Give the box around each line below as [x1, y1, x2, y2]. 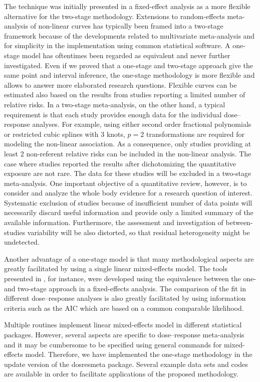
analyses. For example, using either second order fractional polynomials [32, 119, 251, 129]
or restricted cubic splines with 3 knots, [4, 128, 125, 139]
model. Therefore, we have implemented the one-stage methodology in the [25, 349, 252, 359]
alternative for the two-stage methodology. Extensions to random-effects [4, 11, 225, 21]
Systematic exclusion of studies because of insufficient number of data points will [4, 197, 252, 208]
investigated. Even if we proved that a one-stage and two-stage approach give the [4, 60, 253, 70]
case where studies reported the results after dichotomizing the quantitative [4, 158, 236, 168]
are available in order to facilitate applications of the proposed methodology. [4, 368, 238, 379]
